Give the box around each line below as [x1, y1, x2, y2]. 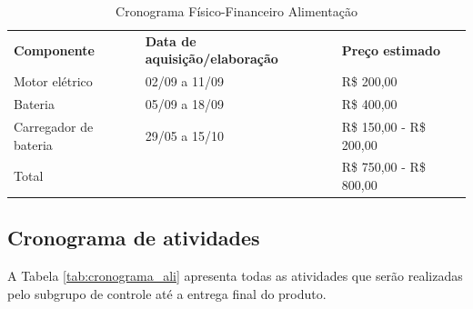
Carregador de [14, 116, 94, 135]
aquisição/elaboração [145, 49, 278, 68]
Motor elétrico [14, 72, 93, 91]
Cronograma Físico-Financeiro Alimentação [116, 2, 357, 20]
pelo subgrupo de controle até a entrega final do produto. [7, 284, 327, 303]
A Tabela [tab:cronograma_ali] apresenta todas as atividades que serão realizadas [7, 266, 463, 285]
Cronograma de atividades [7, 224, 260, 252]
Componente [14, 40, 95, 59]
